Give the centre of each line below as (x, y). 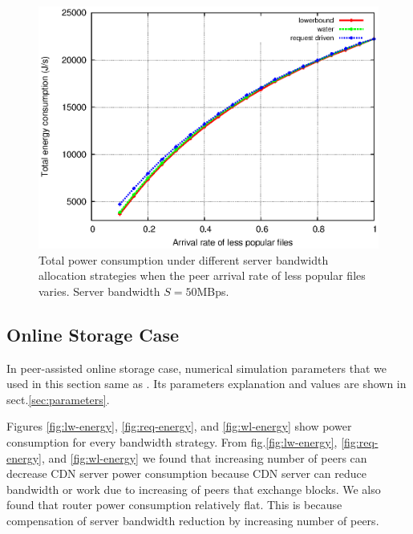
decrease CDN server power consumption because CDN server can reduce (186, 473)
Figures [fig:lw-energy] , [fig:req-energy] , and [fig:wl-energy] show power (179, 426)
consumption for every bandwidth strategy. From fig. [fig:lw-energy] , (172, 441)
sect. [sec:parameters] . (58, 399)
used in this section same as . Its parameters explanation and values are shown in (206, 384)
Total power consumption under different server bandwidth (184, 259)
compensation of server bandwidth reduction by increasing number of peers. (193, 520)
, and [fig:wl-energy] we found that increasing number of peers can (204, 457)
